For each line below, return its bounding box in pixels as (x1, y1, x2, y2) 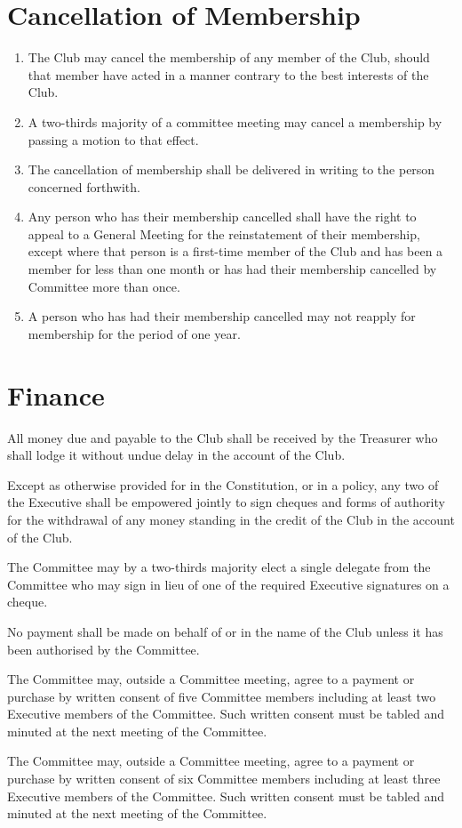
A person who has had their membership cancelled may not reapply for (28, 307, 416, 326)
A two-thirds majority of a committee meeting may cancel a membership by (28, 112, 442, 131)
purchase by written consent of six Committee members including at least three (7, 769, 441, 788)
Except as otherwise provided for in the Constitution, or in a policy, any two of (7, 475, 439, 494)
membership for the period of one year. (28, 324, 241, 342)
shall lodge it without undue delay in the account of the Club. (7, 446, 346, 464)
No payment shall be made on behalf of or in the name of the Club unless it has (7, 622, 443, 640)
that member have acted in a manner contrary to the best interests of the (28, 65, 429, 84)
